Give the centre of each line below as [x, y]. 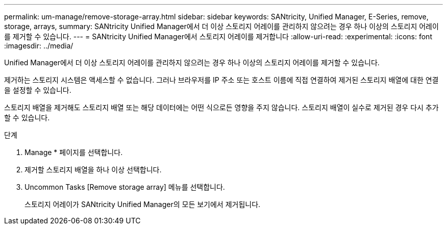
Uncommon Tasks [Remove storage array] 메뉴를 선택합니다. [125, 187]
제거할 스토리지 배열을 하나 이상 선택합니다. [93, 170]
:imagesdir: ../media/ [39, 46]
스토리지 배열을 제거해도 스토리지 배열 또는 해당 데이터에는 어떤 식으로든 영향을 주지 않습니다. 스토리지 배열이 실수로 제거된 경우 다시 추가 [221, 107]
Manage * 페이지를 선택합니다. [74, 152]
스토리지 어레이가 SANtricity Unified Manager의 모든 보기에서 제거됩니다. [143, 204]
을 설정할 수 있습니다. [38, 90]
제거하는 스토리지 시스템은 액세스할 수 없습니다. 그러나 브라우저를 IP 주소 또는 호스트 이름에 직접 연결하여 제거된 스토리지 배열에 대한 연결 [221, 80]
